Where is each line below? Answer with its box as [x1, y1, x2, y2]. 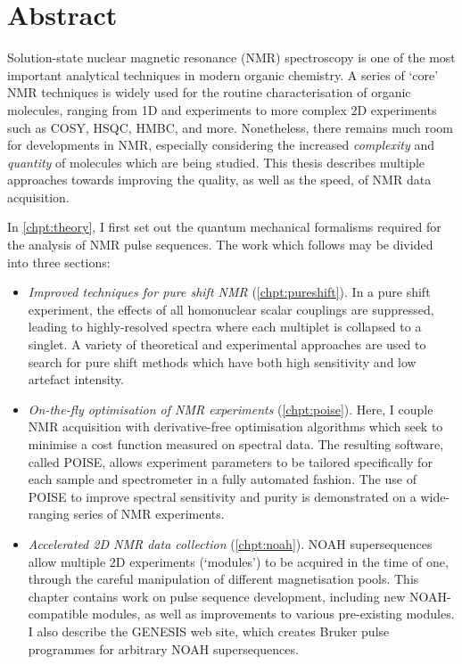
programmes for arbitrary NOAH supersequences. [28, 639, 299, 658]
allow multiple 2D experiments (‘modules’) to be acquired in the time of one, [28, 552, 449, 570]
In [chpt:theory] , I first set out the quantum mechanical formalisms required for [7, 217, 441, 236]
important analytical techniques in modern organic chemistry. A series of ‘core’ [7, 65, 439, 84]
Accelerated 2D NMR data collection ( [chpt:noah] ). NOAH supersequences [28, 534, 433, 553]
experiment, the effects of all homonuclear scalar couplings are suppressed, [28, 299, 434, 318]
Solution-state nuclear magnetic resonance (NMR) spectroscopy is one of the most [7, 48, 456, 67]
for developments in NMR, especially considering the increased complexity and [7, 135, 434, 154]
